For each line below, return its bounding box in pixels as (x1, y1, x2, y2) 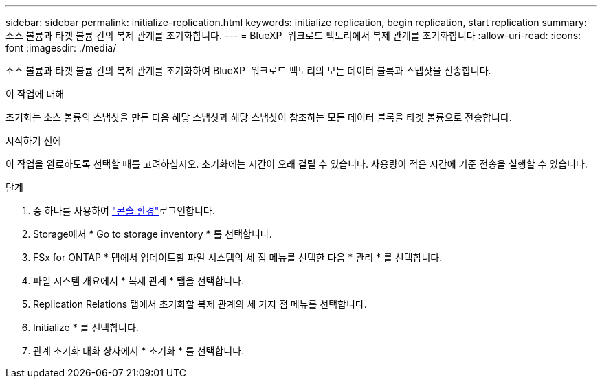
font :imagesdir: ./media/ (5, 42, 117, 54)
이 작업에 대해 (5, 88, 65, 100)
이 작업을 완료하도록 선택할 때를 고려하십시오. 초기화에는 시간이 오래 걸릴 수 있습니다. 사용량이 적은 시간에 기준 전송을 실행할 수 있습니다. (5, 158, 588, 170)
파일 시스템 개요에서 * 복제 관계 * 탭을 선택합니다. (33, 275, 245, 286)
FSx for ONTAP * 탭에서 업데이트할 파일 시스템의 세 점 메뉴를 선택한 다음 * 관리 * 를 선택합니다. (33, 251, 443, 263)
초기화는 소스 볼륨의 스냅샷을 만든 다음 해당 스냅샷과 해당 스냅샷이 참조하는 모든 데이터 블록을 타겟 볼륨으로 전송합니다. (5, 111, 512, 123)
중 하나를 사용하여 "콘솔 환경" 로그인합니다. (33, 205, 215, 216)
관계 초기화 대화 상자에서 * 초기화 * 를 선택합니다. (33, 345, 245, 357)
